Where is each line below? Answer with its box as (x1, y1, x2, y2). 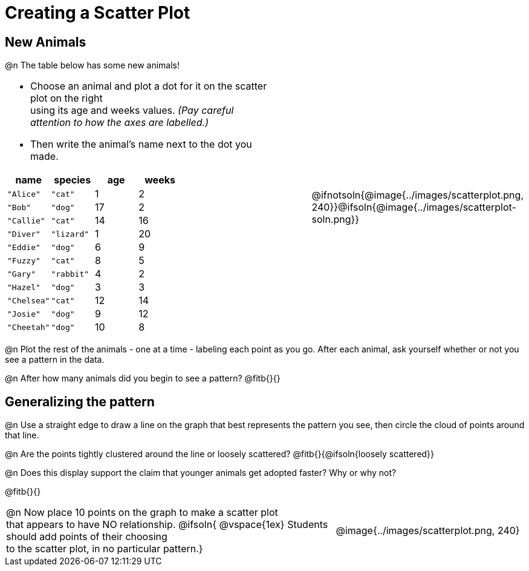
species (54, 174, 91, 186)
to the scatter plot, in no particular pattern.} (6, 543, 203, 555)
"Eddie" (7, 242, 41, 252)
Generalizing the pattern (5, 394, 155, 409)
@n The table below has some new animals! (5, 60, 180, 71)
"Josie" (7, 309, 41, 319)
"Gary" (7, 269, 36, 279)
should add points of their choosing (6, 530, 167, 543)
